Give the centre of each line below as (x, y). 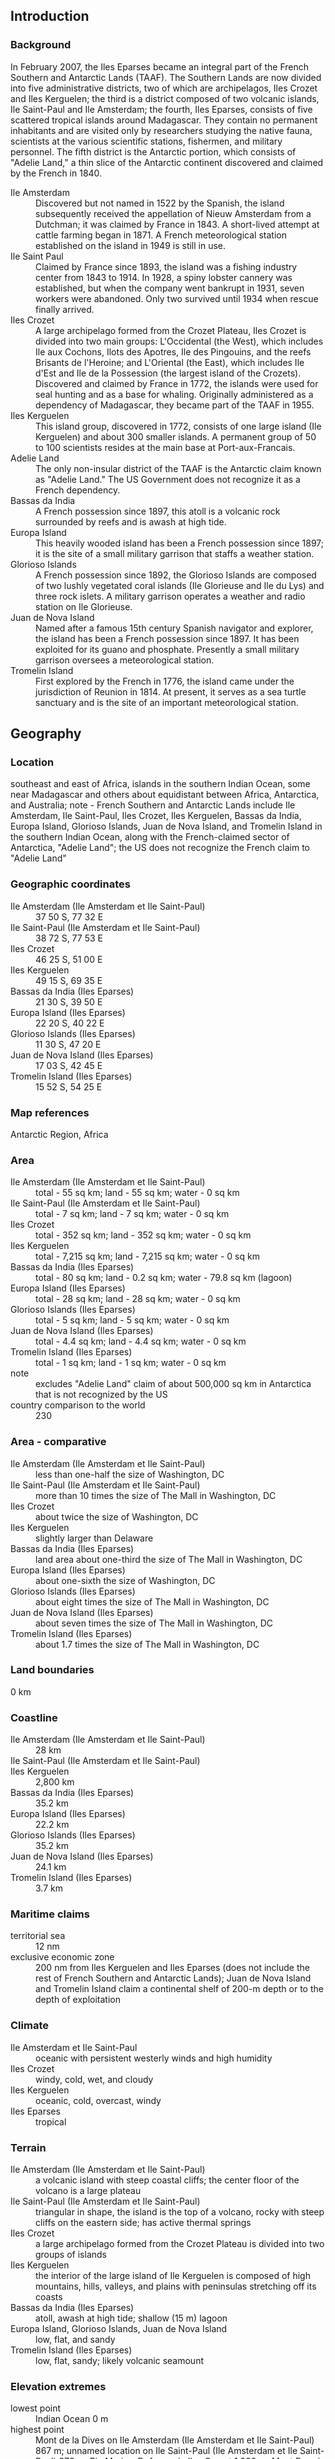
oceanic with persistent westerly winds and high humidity (154, 2058)
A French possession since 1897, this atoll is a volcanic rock (158, 511)
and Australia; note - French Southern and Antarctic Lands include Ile (153, 805)
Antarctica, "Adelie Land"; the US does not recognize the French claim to (160, 848)
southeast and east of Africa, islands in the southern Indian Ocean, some (160, 784)
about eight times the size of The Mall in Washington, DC (152, 1601)
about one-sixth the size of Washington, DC (125, 1580)
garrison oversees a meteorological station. (125, 660)
